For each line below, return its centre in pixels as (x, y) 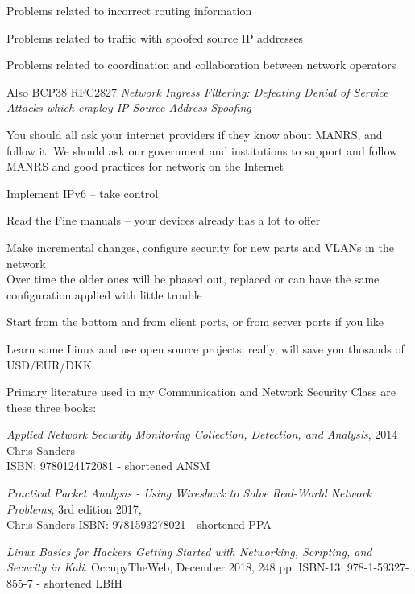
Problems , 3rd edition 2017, (74, 508)
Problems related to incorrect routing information (129, 10)
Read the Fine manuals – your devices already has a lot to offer (164, 220)
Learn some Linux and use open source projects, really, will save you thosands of (205, 348)
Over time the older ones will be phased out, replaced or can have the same (193, 279)
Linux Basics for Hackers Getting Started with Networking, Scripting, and (189, 551)
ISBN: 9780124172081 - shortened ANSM (108, 466)
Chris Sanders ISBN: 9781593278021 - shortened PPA (139, 524)
